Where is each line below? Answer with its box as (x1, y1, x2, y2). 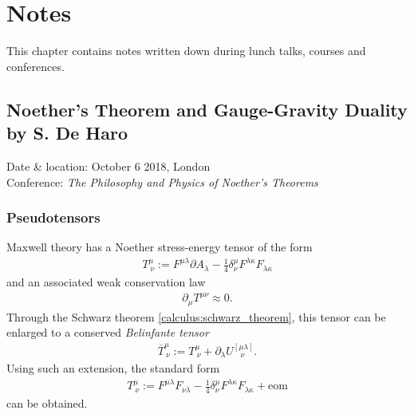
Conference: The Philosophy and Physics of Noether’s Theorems (6, 173, 318, 190)
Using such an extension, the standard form (6, 360, 220, 377)
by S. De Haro (6, 120, 128, 145)
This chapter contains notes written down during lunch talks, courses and (6, 42, 366, 59)
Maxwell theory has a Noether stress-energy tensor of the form (6, 239, 313, 255)
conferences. (6, 57, 65, 74)
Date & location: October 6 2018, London (6, 157, 211, 174)
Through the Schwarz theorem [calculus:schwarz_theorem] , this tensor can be (6, 308, 386, 325)
